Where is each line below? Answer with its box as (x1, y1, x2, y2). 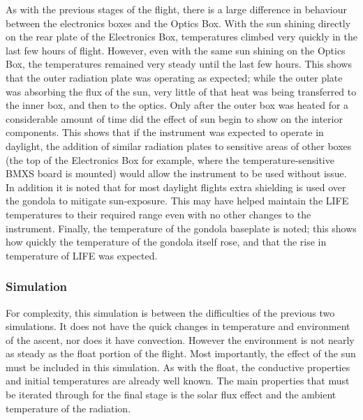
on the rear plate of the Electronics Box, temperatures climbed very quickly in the (6, 29, 357, 44)
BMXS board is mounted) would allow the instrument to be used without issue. (6, 166, 347, 181)
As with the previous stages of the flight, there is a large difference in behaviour (6, 2, 348, 16)
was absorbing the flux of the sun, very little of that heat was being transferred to (6, 84, 357, 98)
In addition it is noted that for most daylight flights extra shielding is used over (6, 179, 346, 194)
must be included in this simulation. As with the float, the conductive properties (6, 359, 350, 374)
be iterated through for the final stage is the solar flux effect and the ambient (6, 387, 336, 402)
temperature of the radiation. (6, 400, 131, 415)
